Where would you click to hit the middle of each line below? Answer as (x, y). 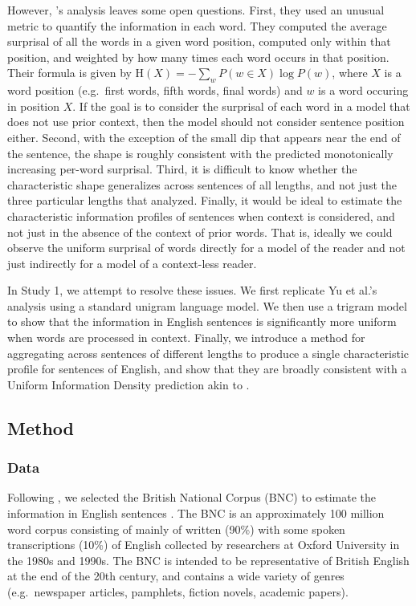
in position (34, 106)
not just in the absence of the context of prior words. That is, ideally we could (200, 232)
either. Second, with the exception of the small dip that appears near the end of (204, 137)
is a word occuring (363, 90)
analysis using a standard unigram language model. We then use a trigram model (207, 305)
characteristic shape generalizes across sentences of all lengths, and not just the (202, 184)
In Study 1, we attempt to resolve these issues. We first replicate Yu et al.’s (192, 290)
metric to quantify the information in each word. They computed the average (197, 25)
